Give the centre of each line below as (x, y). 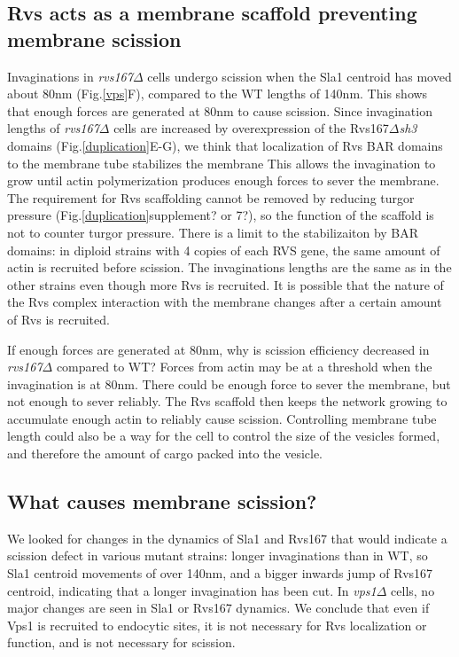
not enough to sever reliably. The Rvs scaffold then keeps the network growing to (227, 401)
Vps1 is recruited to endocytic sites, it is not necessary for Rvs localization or (217, 625)
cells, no (413, 590)
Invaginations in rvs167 (70, 76)
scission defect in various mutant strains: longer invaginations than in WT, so (218, 555)
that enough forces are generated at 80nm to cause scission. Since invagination (220, 110)
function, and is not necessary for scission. (121, 642)
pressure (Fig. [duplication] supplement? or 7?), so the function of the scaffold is (221, 215)
